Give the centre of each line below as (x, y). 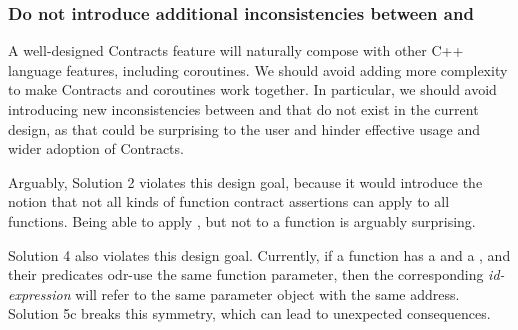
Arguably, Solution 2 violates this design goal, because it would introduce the (245, 181)
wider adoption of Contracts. (96, 148)
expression (39, 293)
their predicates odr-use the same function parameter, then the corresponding (246, 274)
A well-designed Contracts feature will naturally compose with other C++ (236, 50)
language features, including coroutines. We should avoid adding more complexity (258, 69)
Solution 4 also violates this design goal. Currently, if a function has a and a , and (259, 254)
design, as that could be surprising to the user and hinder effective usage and (244, 128)
